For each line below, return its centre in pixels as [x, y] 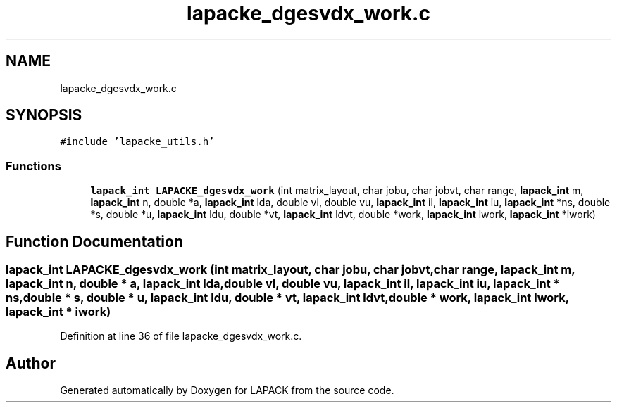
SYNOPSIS [44, 115]
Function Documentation [94, 241]
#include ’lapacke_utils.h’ [137, 142]
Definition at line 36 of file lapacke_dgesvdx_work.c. [181, 336]
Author [31, 363]
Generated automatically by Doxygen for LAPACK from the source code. [227, 390]
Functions [33, 166]
